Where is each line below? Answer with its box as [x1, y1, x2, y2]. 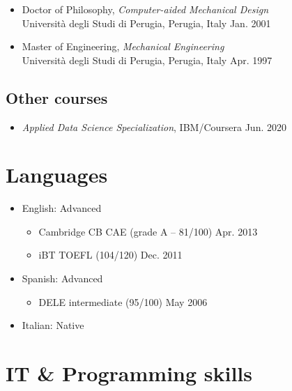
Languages [6, 160, 108, 189]
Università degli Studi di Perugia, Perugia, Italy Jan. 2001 [22, 15, 271, 30]
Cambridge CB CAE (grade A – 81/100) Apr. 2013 [38, 224, 258, 238]
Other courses [6, 86, 108, 108]
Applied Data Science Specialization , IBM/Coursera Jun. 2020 [22, 119, 286, 134]
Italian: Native [22, 318, 84, 332]
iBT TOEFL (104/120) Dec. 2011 [38, 247, 183, 262]
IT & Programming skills [6, 359, 253, 388]
